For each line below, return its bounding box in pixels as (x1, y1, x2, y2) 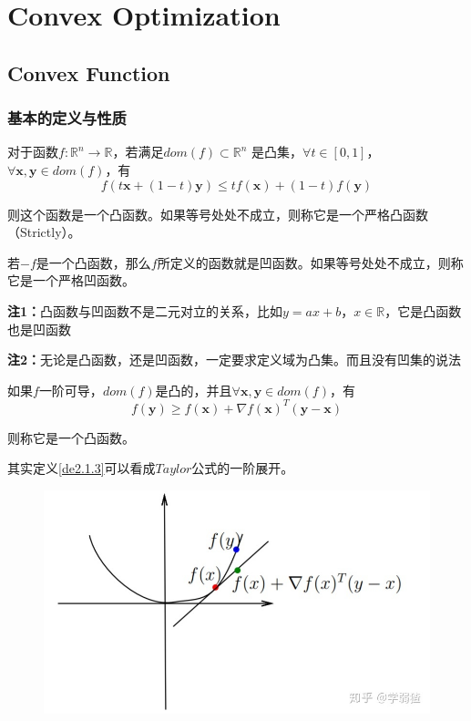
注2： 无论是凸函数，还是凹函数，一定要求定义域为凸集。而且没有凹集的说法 (7, 350, 462, 369)
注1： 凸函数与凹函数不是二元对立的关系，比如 (7, 301, 283, 320)
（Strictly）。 (7, 222, 81, 242)
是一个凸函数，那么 (36, 252, 151, 272)
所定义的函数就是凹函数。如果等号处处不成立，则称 (157, 252, 464, 272)
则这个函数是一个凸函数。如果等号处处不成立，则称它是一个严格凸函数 (7, 204, 428, 223)
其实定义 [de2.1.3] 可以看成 (7, 458, 156, 478)
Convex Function (7, 58, 170, 87)
